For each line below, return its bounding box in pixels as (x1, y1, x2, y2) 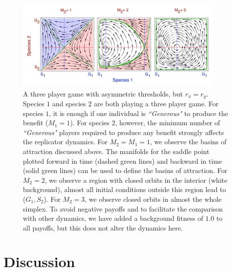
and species (52, 98, 86, 109)
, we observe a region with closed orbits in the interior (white (44, 174, 228, 185)
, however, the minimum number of (115, 117, 220, 128)
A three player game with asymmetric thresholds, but (23, 88, 183, 98)
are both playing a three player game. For (94, 98, 219, 109)
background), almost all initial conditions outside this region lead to (23, 184, 226, 194)
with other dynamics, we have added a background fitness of (23, 213, 203, 223)
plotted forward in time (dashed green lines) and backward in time (23, 155, 222, 166)
